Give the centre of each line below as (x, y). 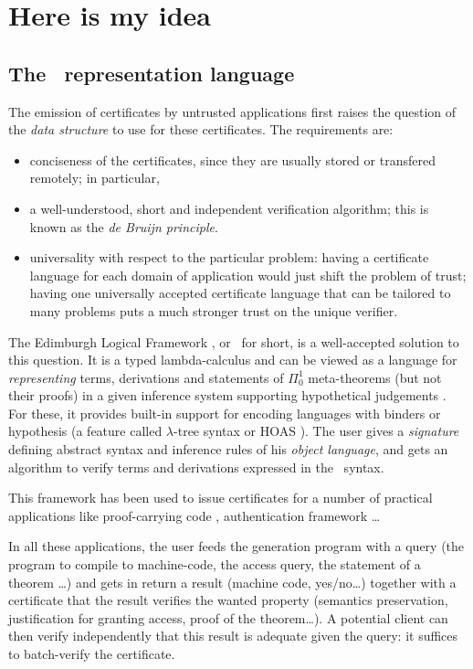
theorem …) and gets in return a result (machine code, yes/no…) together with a (232, 582)
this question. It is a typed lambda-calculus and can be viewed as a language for (233, 360)
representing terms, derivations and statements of (146, 377)
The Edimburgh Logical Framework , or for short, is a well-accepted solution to (234, 341)
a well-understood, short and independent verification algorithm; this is (229, 208)
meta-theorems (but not (375, 377)
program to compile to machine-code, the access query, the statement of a (215, 564)
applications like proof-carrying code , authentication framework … (194, 515)
